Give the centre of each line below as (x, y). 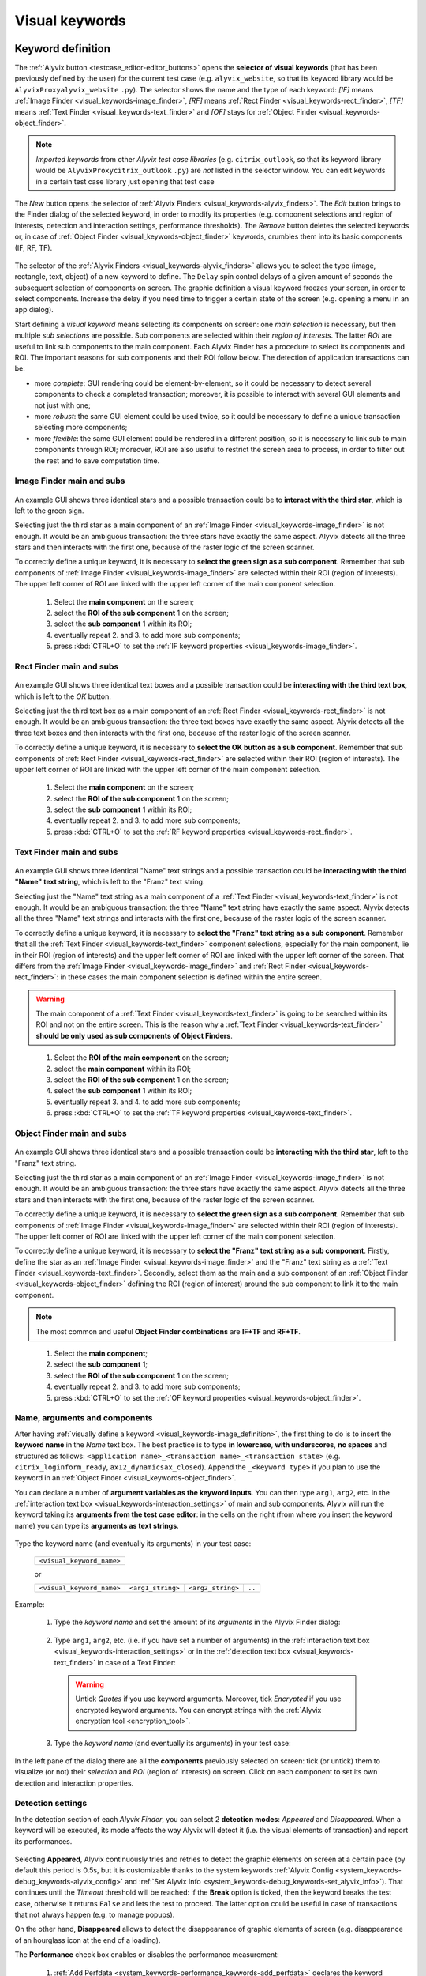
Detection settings (51, 1804)
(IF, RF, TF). (34, 247)
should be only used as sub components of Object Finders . (134, 1035)
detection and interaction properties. (74, 1783)
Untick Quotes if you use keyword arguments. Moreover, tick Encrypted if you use (208, 1699)
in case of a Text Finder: (137, 1662)
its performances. (43, 1841)
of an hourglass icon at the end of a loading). (88, 1940)
